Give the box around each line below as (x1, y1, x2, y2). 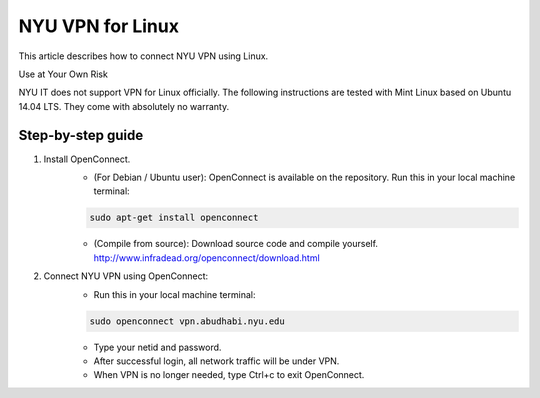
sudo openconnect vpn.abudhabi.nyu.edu (89, 315, 285, 327)
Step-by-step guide (18, 126, 144, 144)
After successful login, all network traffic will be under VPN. (93, 355, 340, 367)
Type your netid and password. (93, 341, 222, 353)
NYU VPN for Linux (18, 15, 180, 37)
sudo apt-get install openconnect (89, 212, 259, 224)
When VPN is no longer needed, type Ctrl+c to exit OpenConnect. (93, 369, 365, 381)
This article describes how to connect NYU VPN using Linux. (18, 50, 269, 62)
